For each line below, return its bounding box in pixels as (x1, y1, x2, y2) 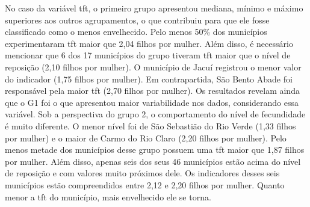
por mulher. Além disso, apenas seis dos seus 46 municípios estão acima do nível (5, 155, 301, 167)
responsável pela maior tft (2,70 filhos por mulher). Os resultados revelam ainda (5, 84, 300, 97)
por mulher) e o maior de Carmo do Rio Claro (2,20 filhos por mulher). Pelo (5, 131, 287, 144)
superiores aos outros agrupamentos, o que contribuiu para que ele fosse (5, 13, 270, 26)
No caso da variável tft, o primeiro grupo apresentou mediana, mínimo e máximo (5, 2, 303, 14)
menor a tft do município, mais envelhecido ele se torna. (5, 190, 211, 203)
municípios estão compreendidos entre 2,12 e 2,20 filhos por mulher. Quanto (5, 178, 285, 191)
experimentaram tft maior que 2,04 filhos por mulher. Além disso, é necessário (5, 37, 293, 49)
